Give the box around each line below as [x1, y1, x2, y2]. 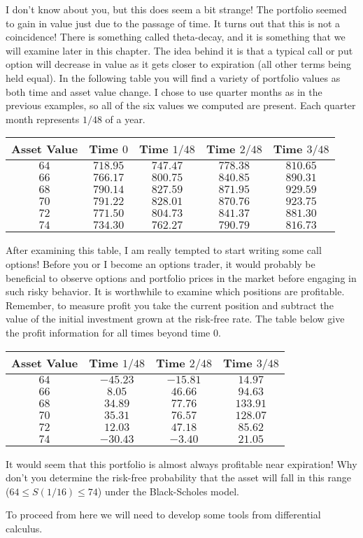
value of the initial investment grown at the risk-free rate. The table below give [6, 311, 345, 326]
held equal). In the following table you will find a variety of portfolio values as [6, 70, 341, 85]
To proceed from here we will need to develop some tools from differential [6, 507, 321, 522]
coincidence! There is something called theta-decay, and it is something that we [6, 29, 346, 44]
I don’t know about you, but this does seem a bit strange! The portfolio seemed [6, 2, 347, 16]
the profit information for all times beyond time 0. [6, 325, 221, 339]
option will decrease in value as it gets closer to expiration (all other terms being [6, 57, 352, 71]
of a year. [105, 111, 145, 126]
